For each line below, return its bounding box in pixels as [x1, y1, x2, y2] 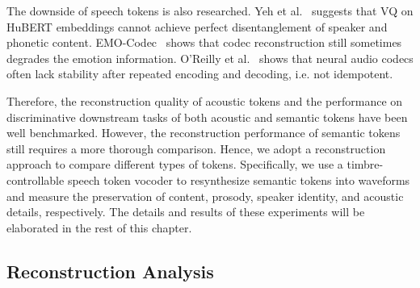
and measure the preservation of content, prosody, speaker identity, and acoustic [6, 187, 404, 204]
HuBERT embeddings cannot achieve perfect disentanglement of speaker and [6, 18, 388, 35]
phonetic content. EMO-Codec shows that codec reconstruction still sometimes [6, 34, 402, 51]
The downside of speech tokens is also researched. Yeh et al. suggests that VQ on [6, 2, 414, 19]
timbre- [346, 156, 384, 173]
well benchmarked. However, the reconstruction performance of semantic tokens [6, 124, 401, 141]
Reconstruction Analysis [6, 258, 214, 283]
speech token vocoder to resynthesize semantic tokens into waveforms [67, 171, 410, 188]
